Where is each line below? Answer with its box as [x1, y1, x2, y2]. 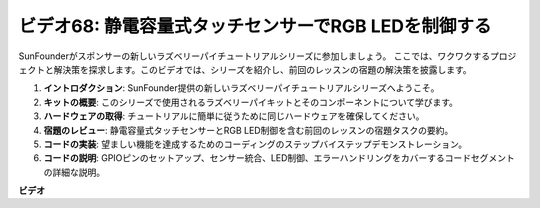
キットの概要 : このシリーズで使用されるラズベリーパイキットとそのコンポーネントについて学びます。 [43, 96, 459, 108]
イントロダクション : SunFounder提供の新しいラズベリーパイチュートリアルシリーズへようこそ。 [43, 82, 440, 94]
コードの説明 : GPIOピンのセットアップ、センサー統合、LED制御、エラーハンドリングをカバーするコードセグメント [43, 152, 515, 164]
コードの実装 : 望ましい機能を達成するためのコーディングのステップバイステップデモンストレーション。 [43, 138, 468, 150]
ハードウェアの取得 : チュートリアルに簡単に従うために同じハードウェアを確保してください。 [43, 110, 425, 122]
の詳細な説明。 [43, 166, 105, 178]
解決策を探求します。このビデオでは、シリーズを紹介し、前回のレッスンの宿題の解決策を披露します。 [53, 63, 472, 75]
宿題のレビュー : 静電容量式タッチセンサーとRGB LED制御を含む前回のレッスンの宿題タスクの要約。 [43, 124, 454, 136]
